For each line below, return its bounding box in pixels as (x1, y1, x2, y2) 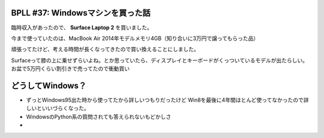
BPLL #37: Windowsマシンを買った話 (11, 8, 151, 18)
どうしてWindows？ (11, 81, 87, 91)
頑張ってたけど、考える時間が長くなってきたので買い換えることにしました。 (11, 45, 199, 53)
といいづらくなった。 (36, 105, 89, 112)
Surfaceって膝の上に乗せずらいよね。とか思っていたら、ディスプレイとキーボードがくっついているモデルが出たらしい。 (11, 57, 308, 64)
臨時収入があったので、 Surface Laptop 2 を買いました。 (11, 24, 152, 31)
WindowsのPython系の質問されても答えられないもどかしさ (26, 113, 172, 120)
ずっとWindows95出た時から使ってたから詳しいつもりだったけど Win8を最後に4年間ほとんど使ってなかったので (26, 96, 304, 103)
